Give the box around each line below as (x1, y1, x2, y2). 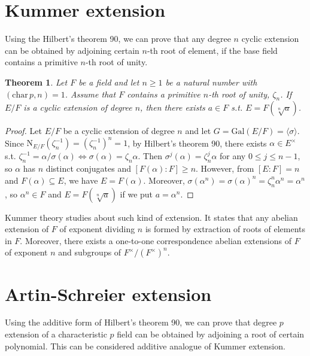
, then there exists (140, 101, 205, 114)
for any (220, 150, 246, 162)
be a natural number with (165, 75, 257, 88)
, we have (63, 174, 98, 186)
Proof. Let (5, 124, 42, 137)
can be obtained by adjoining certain (5, 44, 139, 56)
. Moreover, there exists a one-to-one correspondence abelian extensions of (20, 234, 291, 247)
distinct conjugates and (45, 162, 131, 175)
